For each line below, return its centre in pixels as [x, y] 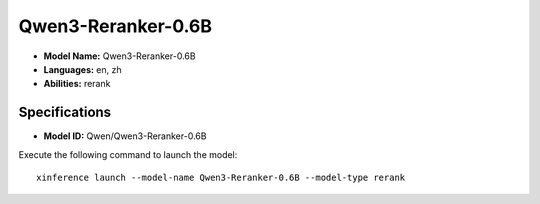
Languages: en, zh [82, 69]
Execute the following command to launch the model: [128, 154]
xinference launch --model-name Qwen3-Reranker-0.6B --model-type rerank [221, 178]
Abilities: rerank [77, 84]
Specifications [65, 112]
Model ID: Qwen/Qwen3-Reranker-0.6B [125, 136]
